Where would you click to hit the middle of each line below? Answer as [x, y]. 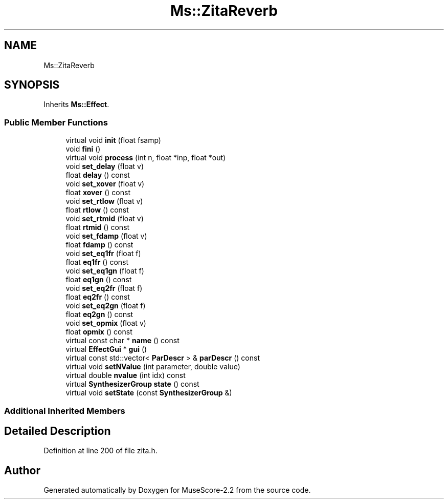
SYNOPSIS [32, 85]
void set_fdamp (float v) [106, 236]
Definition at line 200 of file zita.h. [100, 451]
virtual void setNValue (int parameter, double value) [153, 367]
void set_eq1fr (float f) [103, 254]
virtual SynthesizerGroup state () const [132, 384]
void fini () [83, 149]
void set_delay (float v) [105, 166]
